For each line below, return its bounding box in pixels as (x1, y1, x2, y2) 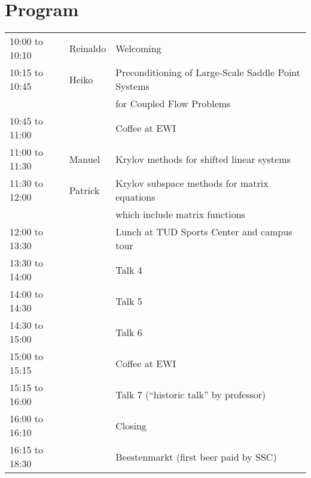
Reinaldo (69, 41, 106, 55)
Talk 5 (115, 294, 142, 308)
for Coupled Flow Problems (115, 96, 231, 111)
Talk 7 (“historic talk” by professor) (115, 387, 266, 401)
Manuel (69, 152, 100, 166)
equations (115, 190, 155, 204)
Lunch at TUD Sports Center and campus (115, 225, 292, 239)
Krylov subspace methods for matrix (115, 176, 269, 190)
